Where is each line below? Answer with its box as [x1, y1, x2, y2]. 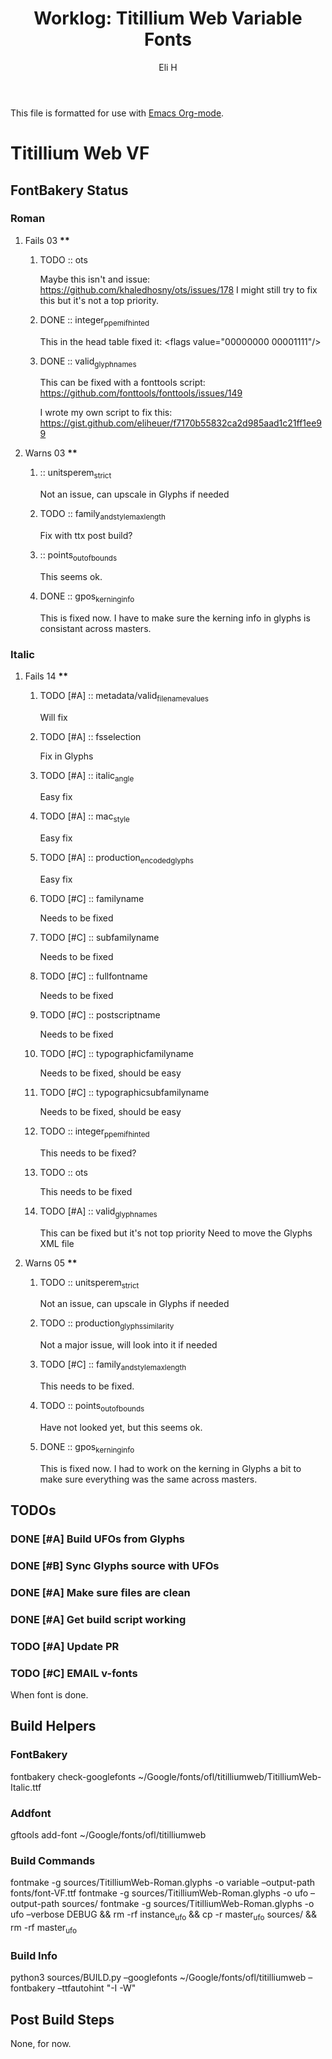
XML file [39, 1237, 75, 1249]
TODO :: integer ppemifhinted [39, 1125, 150, 1139]
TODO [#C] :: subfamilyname [39, 932, 160, 944]
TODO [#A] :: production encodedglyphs [39, 852, 195, 866]
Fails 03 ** [24, 234, 70, 246]
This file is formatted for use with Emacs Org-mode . [10, 107, 225, 119]
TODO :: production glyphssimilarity [39, 1317, 175, 1332]
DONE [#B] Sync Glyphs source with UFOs [10, 1558, 220, 1572]
